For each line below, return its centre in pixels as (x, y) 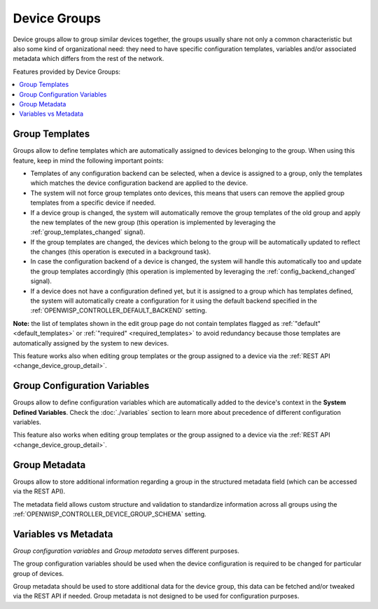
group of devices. (38, 573)
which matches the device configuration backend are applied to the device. (139, 183)
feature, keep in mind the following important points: (88, 160)
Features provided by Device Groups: (67, 71)
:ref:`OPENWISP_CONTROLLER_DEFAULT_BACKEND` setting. (119, 310)
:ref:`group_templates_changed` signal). (88, 232)
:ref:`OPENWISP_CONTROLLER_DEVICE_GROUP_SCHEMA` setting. (110, 514)
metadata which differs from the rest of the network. (89, 59)
